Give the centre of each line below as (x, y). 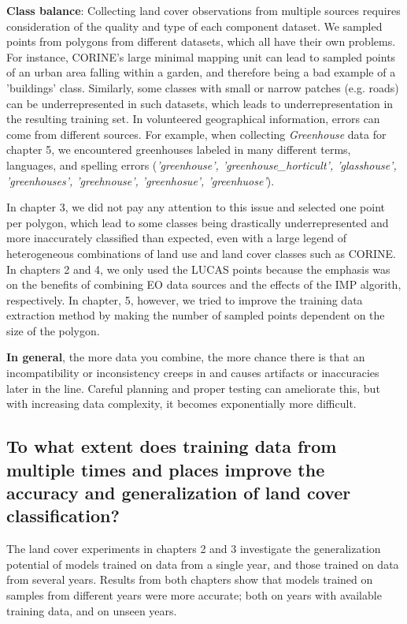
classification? (63, 516)
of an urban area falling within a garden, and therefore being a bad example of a (201, 72)
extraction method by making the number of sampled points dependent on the (196, 315)
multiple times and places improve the (166, 469)
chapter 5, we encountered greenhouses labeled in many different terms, (179, 149)
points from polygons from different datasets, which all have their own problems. (201, 41)
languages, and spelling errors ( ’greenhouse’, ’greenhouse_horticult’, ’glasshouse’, (202, 164)
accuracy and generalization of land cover (179, 493)
